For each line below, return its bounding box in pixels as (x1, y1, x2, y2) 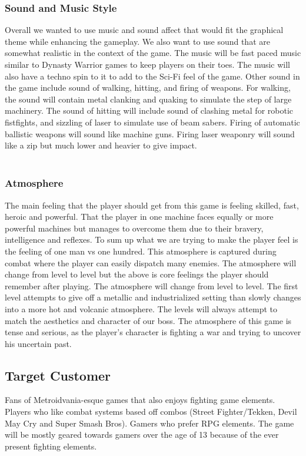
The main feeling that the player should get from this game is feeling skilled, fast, (5, 199, 299, 211)
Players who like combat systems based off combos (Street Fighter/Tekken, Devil (5, 405, 297, 418)
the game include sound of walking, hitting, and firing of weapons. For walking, (5, 81, 291, 94)
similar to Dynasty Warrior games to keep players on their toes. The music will (5, 58, 291, 70)
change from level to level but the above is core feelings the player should (5, 268, 269, 280)
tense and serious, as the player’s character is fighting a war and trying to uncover (5, 326, 301, 338)
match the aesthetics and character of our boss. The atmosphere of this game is (5, 314, 292, 326)
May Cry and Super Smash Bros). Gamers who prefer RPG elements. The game (5, 417, 294, 429)
